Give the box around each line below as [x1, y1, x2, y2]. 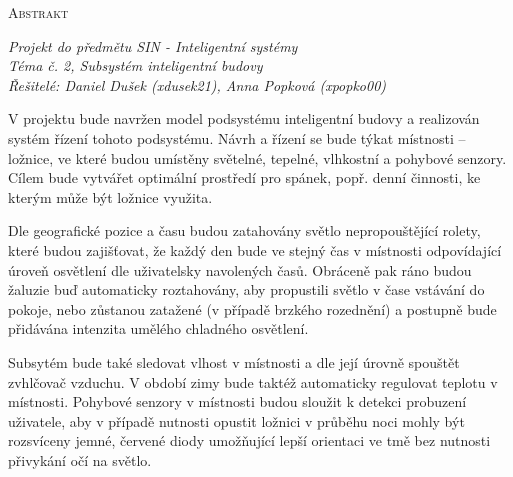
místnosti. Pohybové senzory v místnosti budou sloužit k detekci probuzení [8, 391, 467, 412]
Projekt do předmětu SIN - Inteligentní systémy [8, 35, 298, 56]
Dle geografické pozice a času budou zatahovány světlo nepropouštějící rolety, [8, 220, 481, 241]
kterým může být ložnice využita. [8, 186, 213, 207]
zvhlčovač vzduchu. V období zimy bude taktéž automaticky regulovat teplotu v [8, 371, 498, 392]
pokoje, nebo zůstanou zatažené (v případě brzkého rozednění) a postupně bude [8, 298, 497, 319]
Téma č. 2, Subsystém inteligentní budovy [8, 55, 263, 76]
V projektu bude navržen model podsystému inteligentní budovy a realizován [8, 108, 480, 129]
